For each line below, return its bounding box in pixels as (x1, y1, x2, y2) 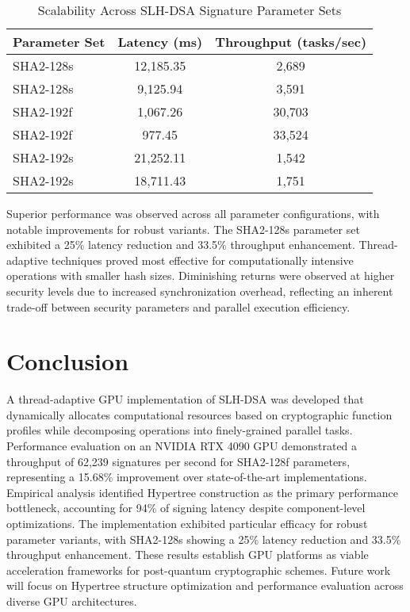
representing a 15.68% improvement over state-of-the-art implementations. (6, 469, 367, 485)
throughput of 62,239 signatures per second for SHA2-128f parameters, (6, 453, 351, 469)
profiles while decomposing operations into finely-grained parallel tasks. (6, 422, 353, 438)
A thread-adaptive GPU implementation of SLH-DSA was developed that (6, 391, 364, 407)
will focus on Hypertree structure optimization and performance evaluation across (6, 577, 404, 594)
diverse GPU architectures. (6, 593, 137, 609)
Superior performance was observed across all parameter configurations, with (6, 205, 380, 221)
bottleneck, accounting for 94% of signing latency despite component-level (6, 499, 366, 516)
